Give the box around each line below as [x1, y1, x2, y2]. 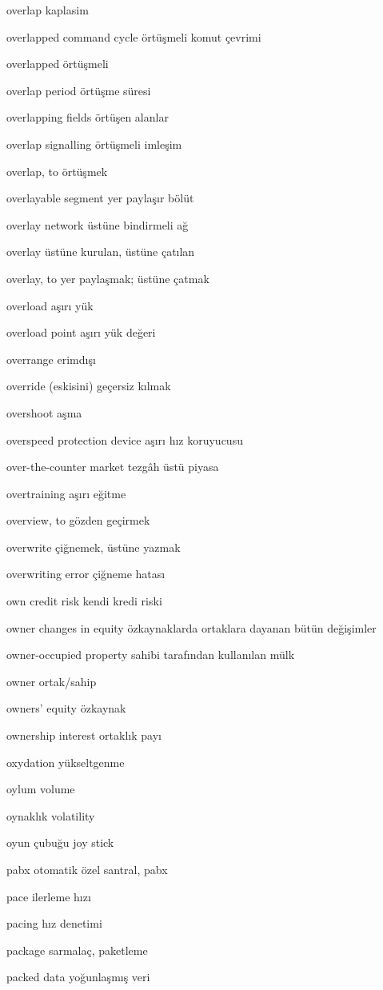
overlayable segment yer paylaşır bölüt [6, 190, 194, 206]
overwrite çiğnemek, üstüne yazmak [6, 538, 181, 555]
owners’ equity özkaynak [6, 700, 126, 717]
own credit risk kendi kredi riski [6, 593, 162, 609]
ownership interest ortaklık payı [6, 727, 162, 744]
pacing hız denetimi [6, 915, 102, 932]
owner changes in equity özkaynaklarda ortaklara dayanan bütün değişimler [6, 619, 377, 636]
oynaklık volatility [6, 807, 95, 824]
